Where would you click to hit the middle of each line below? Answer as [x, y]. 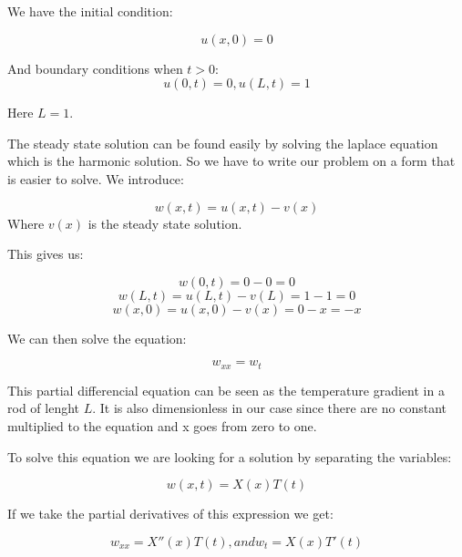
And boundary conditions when [95, 68]
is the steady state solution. [165, 223]
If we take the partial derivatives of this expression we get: [170, 514]
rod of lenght [44, 408]
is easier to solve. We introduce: [96, 178]
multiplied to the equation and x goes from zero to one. [162, 425]
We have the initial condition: [90, 11]
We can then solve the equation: [97, 338]
